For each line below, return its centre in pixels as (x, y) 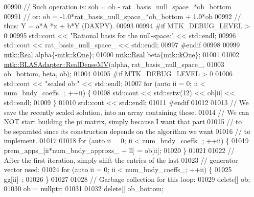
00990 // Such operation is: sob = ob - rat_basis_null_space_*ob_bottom (118, 6)
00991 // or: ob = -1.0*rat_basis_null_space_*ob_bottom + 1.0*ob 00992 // (123, 16)
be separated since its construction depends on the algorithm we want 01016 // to (127, 131)
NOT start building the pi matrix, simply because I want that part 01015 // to (123, 121)
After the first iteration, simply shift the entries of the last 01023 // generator (121, 160)
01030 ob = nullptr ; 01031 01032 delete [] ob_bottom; (84, 188)
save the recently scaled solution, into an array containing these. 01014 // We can (127, 112)
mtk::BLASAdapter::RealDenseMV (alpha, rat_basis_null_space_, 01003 (114, 64)
